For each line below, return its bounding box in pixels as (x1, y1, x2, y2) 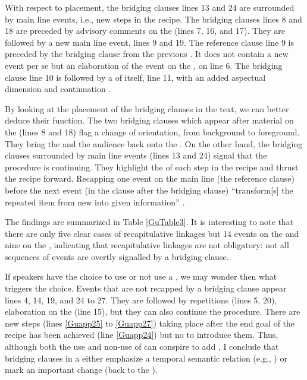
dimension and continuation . (5, 83, 111, 95)
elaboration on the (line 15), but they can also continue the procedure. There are (5, 305, 300, 318)
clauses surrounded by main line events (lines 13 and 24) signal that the (5, 149, 267, 161)
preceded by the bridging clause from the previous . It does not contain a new (5, 47, 289, 60)
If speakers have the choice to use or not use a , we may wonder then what (5, 270, 277, 283)
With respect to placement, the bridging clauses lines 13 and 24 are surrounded (5, 1, 295, 13)
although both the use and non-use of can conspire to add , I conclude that (5, 340, 279, 353)
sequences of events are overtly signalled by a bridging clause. (5, 250, 229, 262)
